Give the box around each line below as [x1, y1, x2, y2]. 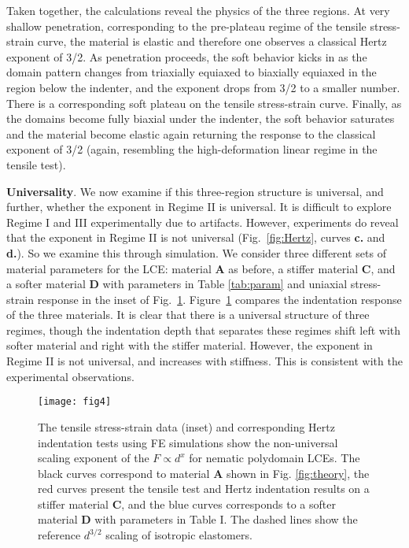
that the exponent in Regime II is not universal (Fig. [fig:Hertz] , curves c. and [6, 229, 385, 246]
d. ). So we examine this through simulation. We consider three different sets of [6, 244, 386, 261]
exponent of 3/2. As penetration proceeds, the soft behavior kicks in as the [6, 48, 367, 65]
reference [38, 527, 81, 543]
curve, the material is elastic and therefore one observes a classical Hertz [37, 33, 387, 50]
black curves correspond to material [38, 465, 210, 481]
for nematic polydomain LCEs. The [189, 450, 360, 466]
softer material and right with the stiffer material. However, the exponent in [6, 337, 373, 354]
